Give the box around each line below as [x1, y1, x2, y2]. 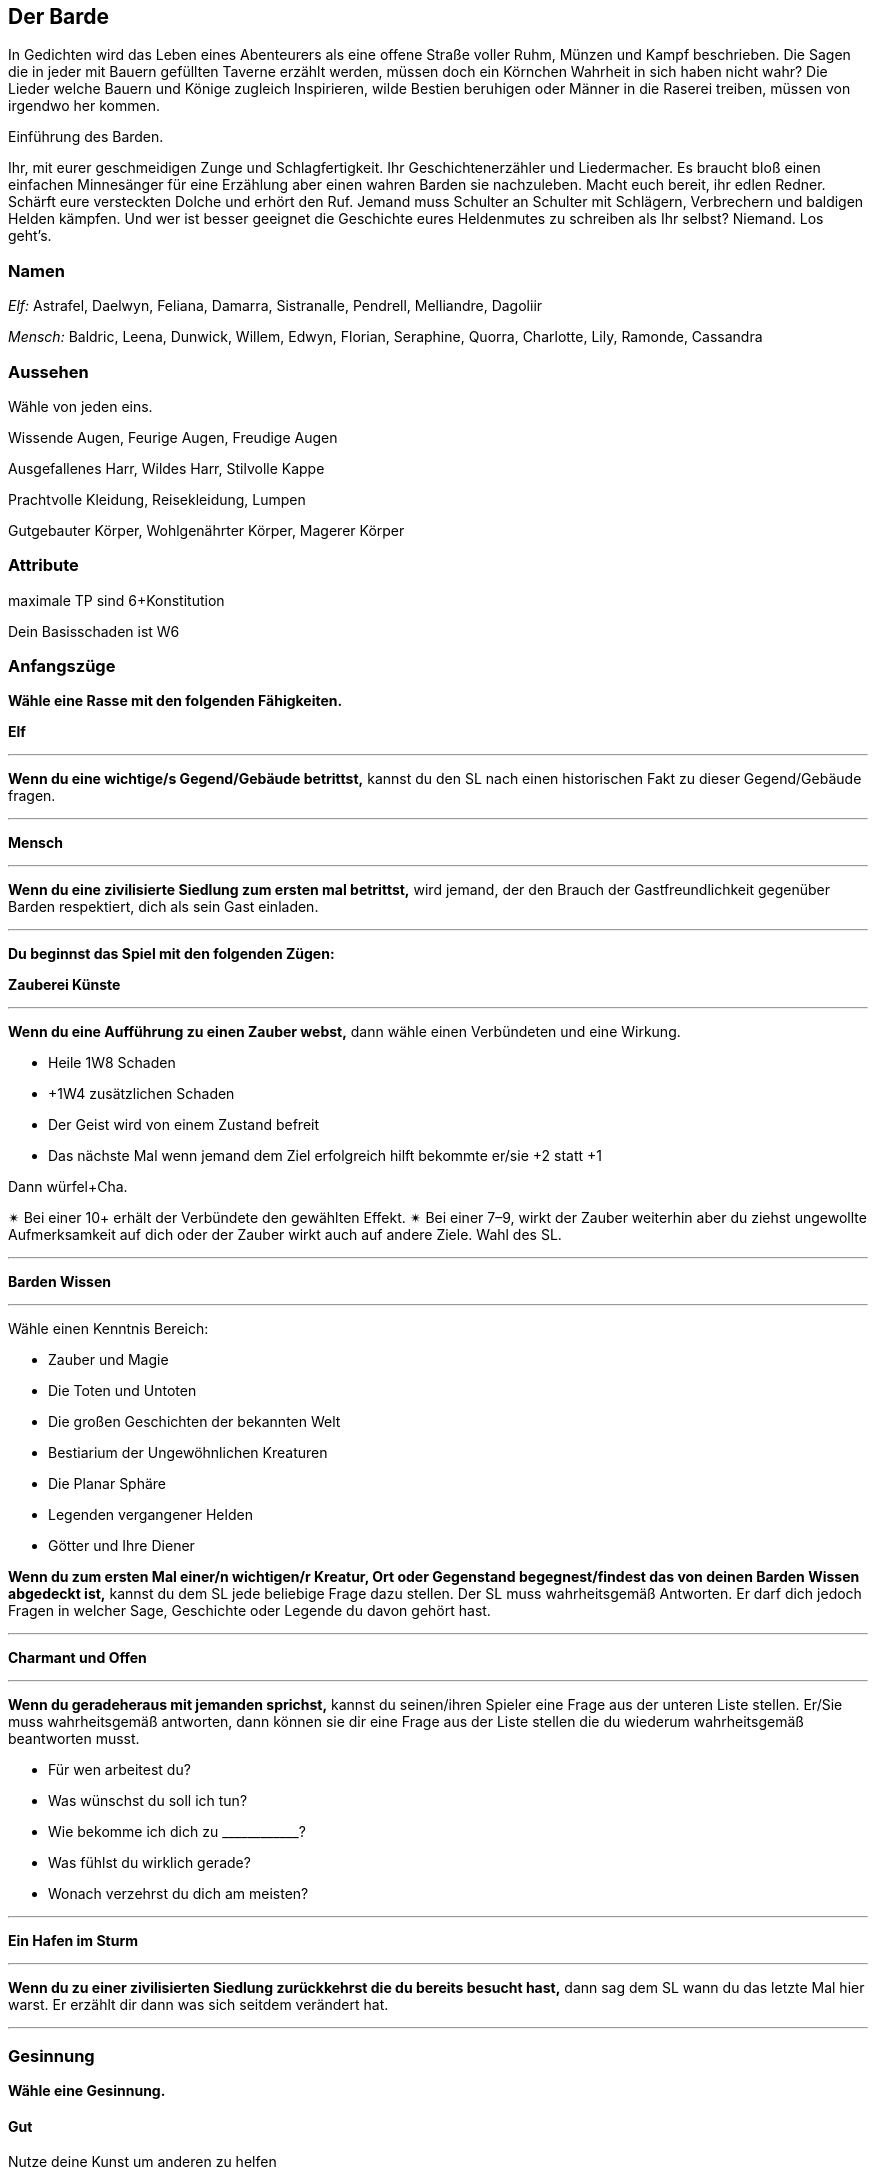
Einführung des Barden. [8, 128, 164, 146]
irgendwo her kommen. [8, 97, 160, 115]
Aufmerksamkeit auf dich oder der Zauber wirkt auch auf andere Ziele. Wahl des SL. [8, 1226, 562, 1244]
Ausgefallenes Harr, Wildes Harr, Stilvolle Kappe [8, 459, 325, 477]
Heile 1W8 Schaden [48, 1054, 176, 1072]
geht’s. [8, 227, 52, 245]
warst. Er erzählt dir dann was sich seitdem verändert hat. [8, 1996, 389, 2014]
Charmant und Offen [8, 1649, 147, 1667]
